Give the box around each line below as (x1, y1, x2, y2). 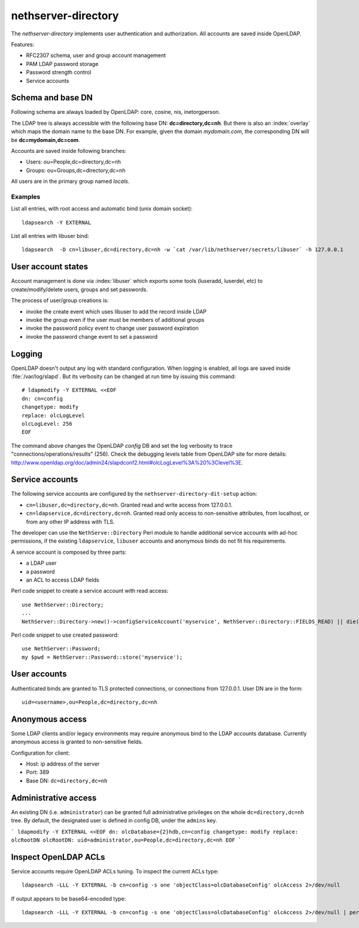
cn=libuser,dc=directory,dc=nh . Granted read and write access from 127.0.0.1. (26, 501, 233, 508)
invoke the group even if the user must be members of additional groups (26, 316, 205, 323)
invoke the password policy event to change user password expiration (26, 324, 199, 332)
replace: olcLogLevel (22, 412, 85, 419)
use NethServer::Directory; (22, 601, 104, 608)
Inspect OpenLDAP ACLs (11, 852, 105, 862)
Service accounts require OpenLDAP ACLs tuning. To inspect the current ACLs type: (11, 867, 219, 875)
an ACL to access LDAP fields (26, 576, 100, 583)
